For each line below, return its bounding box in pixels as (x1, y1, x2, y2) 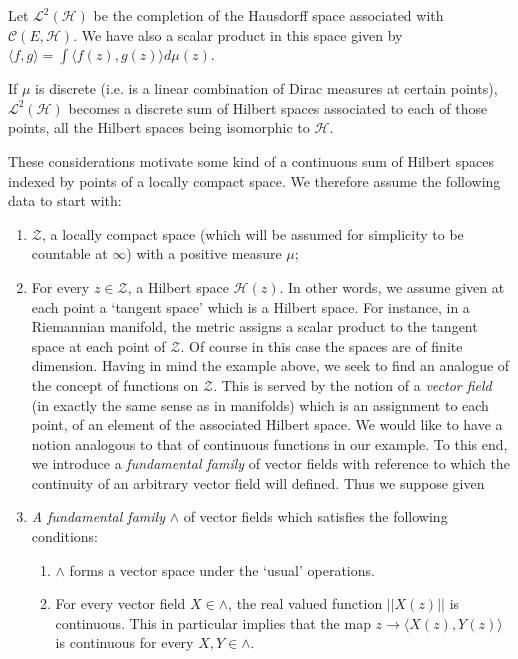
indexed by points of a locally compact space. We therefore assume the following (8, 170, 501, 191)
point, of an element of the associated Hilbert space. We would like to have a (31, 414, 503, 435)
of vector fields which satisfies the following (183, 506, 448, 527)
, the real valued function (228, 593, 383, 614)
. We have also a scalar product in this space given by (73, 24, 403, 45)
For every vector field (55, 593, 186, 614)
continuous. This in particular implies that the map (55, 612, 371, 633)
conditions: (31, 526, 99, 547)
